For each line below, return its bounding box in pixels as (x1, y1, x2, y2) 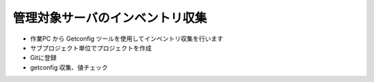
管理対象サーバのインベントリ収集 (12, 10, 207, 25)
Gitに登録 (30, 54, 57, 62)
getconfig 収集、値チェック (30, 63, 108, 72)
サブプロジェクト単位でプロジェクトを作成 (30, 43, 152, 52)
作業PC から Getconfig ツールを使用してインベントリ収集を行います (30, 34, 224, 43)
